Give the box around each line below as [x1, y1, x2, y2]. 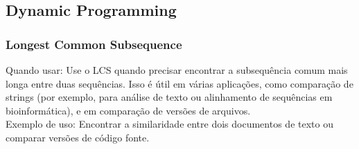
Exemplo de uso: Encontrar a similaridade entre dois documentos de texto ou [6, 117, 333, 131]
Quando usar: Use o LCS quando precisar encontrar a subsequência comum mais [6, 63, 348, 77]
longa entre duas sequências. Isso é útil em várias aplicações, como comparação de [6, 76, 353, 90]
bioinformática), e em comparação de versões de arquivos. [6, 103, 251, 117]
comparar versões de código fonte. [6, 130, 150, 144]
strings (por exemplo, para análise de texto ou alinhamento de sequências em [6, 90, 333, 104]
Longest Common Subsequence [6, 35, 182, 52]
